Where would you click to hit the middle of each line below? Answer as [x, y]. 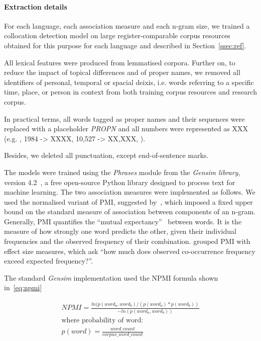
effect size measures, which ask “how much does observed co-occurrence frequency [130, 251]
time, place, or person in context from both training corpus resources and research [130, 92]
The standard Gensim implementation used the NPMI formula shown [111, 277]
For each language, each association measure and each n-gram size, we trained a [127, 25]
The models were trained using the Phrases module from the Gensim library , [122, 172]
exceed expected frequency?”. [48, 261]
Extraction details [36, 6]
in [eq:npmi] [23, 287]
